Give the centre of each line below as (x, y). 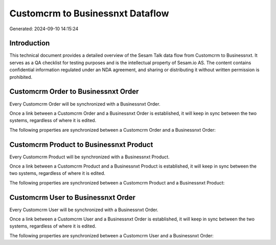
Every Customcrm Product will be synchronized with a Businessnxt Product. (89, 157)
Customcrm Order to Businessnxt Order (74, 91)
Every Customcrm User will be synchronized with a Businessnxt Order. (84, 210)
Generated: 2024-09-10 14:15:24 (44, 29)
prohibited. (21, 77)
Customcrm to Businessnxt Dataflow (89, 13)
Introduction (30, 43)
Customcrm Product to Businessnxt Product (81, 144)
